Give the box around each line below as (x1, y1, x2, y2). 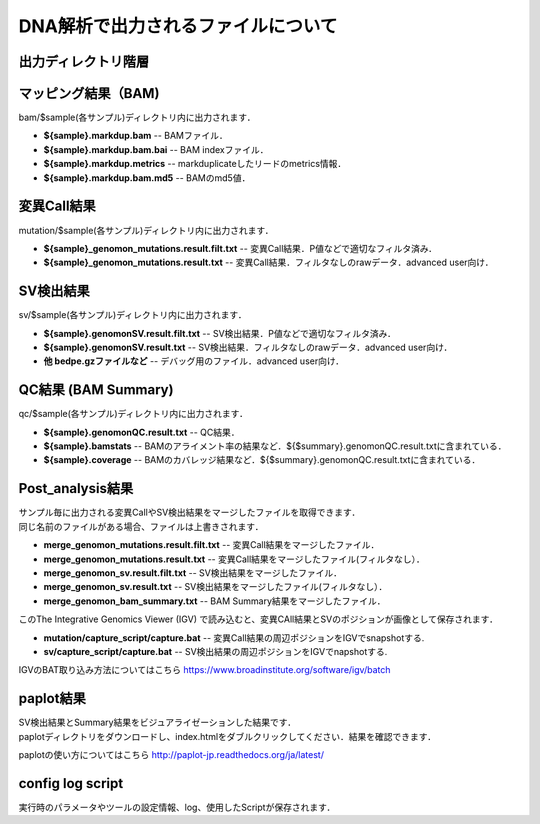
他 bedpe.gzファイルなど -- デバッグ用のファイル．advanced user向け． (43, 355, 345, 367)
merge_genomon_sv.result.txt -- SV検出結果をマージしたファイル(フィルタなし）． (43, 581, 388, 593)
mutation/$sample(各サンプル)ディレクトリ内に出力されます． (18, 224, 274, 236)
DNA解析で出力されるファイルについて (18, 15, 338, 37)
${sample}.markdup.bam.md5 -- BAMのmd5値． (43, 171, 251, 184)
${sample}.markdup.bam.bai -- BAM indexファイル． (43, 143, 269, 155)
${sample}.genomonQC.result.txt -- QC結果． (43, 426, 240, 438)
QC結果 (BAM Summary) (18, 381, 174, 399)
